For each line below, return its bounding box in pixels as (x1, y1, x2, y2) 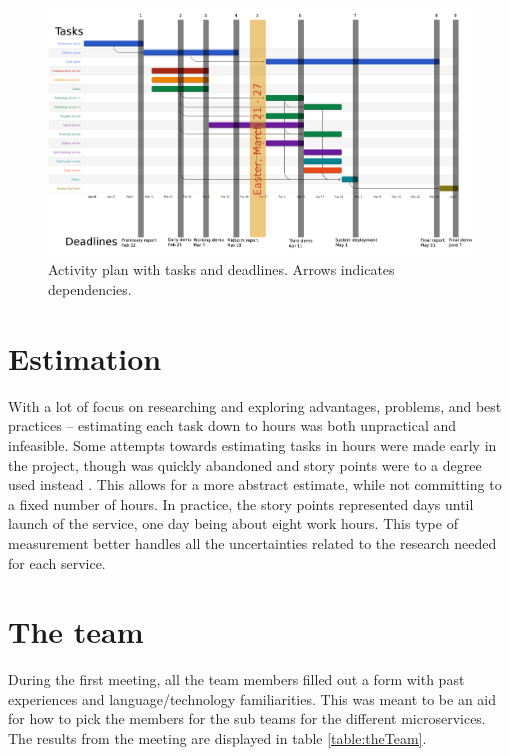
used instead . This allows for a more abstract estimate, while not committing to (8, 474, 502, 495)
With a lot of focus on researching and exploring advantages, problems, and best (8, 395, 502, 416)
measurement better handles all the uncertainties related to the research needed (8, 532, 497, 553)
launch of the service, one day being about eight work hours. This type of (8, 513, 458, 534)
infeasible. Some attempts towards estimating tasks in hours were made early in (8, 434, 497, 455)
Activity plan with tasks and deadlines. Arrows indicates (48, 259, 395, 280)
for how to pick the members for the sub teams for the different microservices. (8, 708, 486, 729)
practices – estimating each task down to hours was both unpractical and (8, 415, 457, 436)
